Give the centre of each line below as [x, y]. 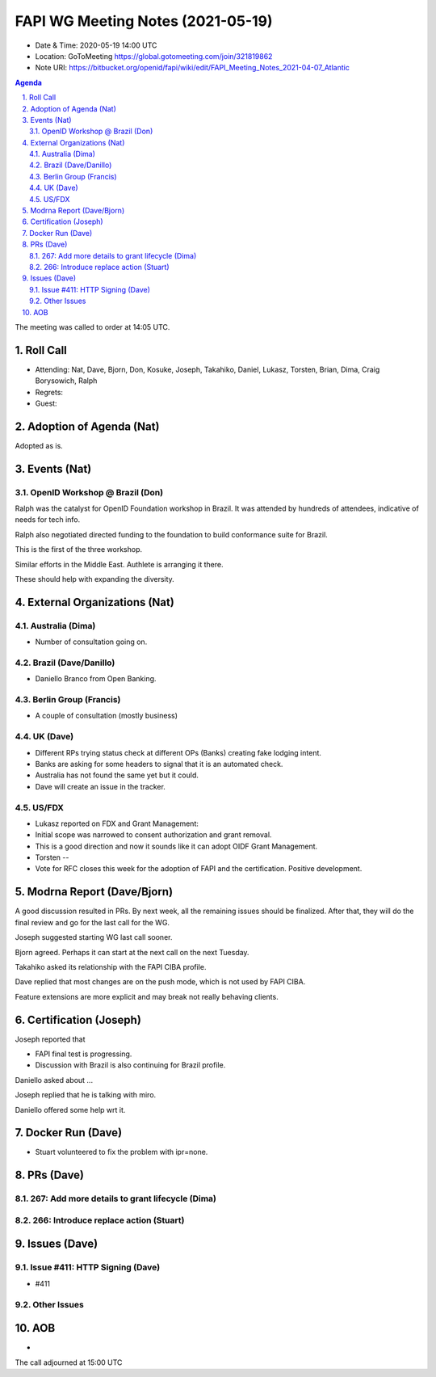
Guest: [46, 403]
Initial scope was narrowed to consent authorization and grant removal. [153, 835]
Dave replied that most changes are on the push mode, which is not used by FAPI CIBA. [160, 982]
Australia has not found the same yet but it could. [117, 775]
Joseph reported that [50, 1039]
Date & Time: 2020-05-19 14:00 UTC [96, 45]
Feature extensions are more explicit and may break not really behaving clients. [147, 996]
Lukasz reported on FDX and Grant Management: [117, 823]
